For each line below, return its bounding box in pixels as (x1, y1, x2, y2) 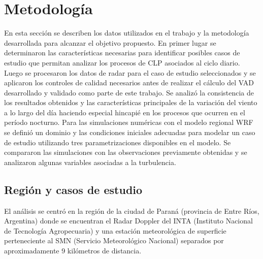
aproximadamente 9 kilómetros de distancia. (4, 245, 142, 256)
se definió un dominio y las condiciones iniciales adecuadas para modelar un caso (4, 127, 255, 138)
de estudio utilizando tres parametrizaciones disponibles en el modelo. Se (4, 137, 231, 147)
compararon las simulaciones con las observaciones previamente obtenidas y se (4, 147, 247, 157)
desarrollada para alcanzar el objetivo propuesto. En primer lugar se (4, 37, 216, 48)
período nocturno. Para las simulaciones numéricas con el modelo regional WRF (4, 117, 253, 127)
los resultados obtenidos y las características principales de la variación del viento (4, 97, 257, 108)
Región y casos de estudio (4, 181, 143, 197)
